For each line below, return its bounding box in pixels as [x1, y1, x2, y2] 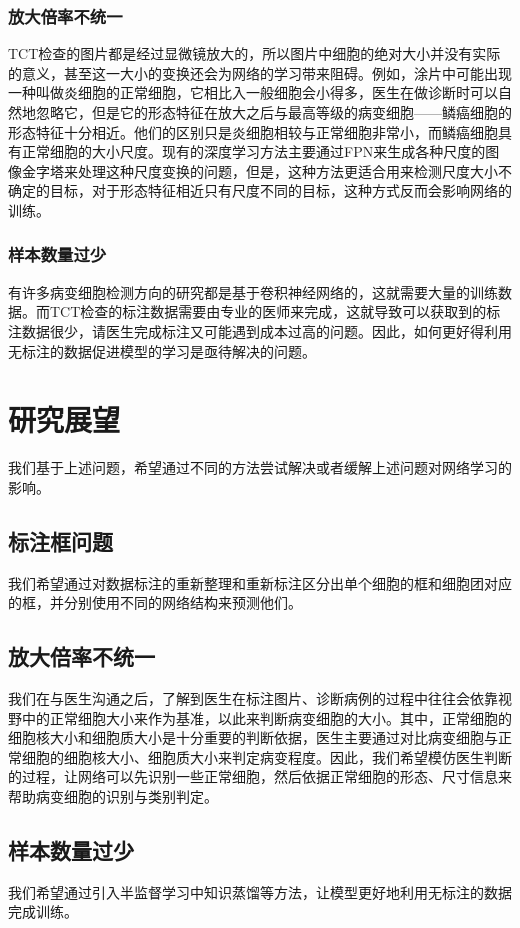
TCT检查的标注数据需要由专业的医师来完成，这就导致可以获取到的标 [49, 301, 501, 322]
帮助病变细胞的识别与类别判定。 [8, 786, 218, 807]
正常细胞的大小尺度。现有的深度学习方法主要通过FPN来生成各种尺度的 [21, 141, 486, 162]
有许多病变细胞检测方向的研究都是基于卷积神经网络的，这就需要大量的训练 [8, 281, 498, 302]
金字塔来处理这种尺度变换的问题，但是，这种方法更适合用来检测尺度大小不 [21, 160, 512, 181]
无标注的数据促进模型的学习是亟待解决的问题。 [8, 340, 316, 361]
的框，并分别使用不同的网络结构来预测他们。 [8, 592, 302, 613]
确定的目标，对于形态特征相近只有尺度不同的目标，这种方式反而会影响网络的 [8, 180, 512, 201]
